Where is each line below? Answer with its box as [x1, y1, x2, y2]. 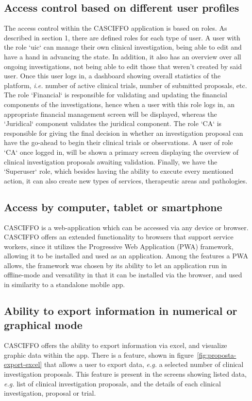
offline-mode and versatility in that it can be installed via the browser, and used [4, 270, 242, 280]
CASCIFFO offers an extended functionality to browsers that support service [4, 232, 234, 242]
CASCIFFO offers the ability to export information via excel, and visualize [4, 340, 227, 350]
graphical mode [4, 317, 83, 332]
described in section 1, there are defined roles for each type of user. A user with [4, 32, 240, 42]
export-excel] [4, 359, 42, 369]
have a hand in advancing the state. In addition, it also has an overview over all [4, 51, 241, 61]
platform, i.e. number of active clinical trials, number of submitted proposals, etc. [4, 80, 247, 90]
